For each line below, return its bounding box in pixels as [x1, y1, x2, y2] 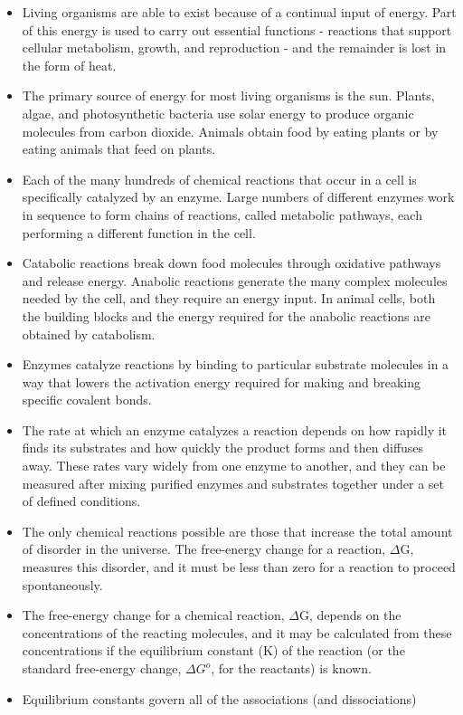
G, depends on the [298, 605, 402, 624]
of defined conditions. [22, 491, 141, 510]
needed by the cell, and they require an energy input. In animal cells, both [22, 289, 436, 308]
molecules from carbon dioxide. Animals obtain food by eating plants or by [22, 121, 439, 140]
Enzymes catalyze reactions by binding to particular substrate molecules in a [22, 355, 449, 374]
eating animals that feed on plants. [22, 139, 216, 158]
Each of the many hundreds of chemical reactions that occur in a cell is [22, 169, 417, 188]
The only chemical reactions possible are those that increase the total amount [22, 521, 453, 540]
